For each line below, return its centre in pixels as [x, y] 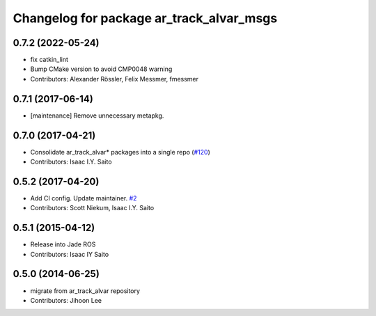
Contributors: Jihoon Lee [66, 300]
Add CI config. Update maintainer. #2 [84, 198]
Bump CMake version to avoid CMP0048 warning [101, 69]
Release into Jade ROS [63, 244]
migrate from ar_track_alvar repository [85, 291]
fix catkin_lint [49, 60]
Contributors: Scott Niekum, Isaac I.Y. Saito [92, 208]
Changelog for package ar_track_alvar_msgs [145, 18]
